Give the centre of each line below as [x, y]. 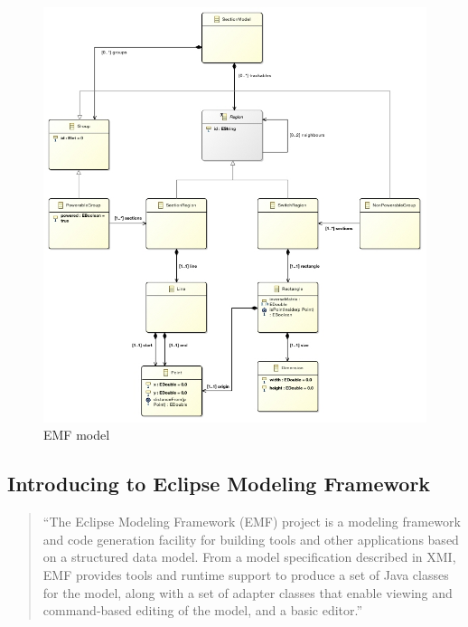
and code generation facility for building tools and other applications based [251, 539]
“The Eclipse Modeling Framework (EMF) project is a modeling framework [252, 522]
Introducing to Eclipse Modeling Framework [219, 484]
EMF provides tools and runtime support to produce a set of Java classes [246, 574]
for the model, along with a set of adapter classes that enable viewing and [248, 592]
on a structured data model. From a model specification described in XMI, [249, 557]
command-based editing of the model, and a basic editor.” [203, 610]
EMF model [77, 435]
